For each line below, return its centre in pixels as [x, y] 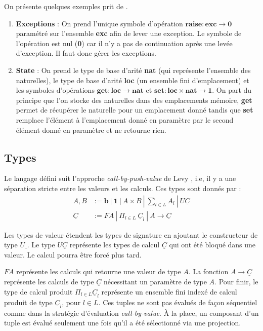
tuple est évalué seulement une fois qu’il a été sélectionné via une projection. [123, 323]
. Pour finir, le [236, 281]
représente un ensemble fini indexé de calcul [169, 291]
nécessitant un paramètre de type [155, 281]
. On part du [232, 90]
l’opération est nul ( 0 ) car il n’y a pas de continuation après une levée [124, 43]
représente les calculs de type [49, 281]
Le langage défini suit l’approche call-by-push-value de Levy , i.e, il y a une [120, 178]
